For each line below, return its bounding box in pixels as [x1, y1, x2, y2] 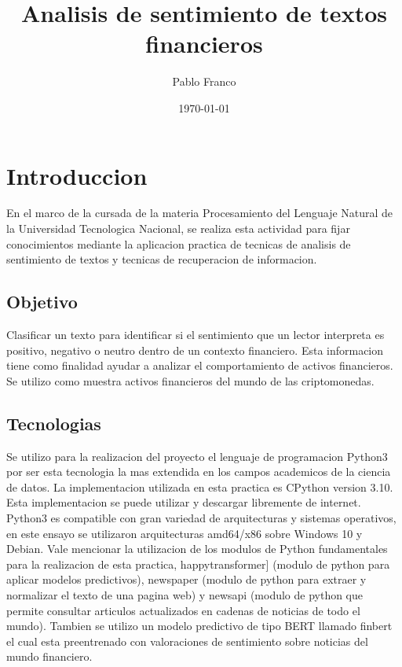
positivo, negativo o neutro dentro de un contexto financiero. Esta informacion [6, 341, 384, 358]
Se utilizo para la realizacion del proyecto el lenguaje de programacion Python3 [6, 448, 388, 464]
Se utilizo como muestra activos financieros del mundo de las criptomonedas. [6, 372, 375, 389]
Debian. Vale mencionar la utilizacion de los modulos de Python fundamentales [6, 540, 388, 557]
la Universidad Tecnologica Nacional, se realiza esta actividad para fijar [6, 220, 350, 237]
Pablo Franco [172, 73, 236, 90]
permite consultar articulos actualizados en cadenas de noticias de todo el [6, 602, 360, 618]
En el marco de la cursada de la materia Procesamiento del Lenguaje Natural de [6, 205, 393, 221]
